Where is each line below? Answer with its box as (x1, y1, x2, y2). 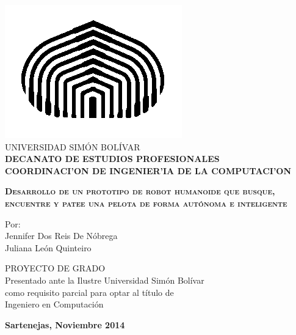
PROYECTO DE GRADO (5, 262, 106, 274)
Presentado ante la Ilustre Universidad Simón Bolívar (5, 273, 204, 286)
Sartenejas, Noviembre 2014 (5, 318, 125, 331)
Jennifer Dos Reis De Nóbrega (5, 229, 118, 242)
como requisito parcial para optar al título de (5, 285, 174, 298)
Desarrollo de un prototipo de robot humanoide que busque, (5, 185, 275, 197)
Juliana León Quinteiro (5, 241, 92, 254)
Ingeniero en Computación (5, 298, 104, 311)
